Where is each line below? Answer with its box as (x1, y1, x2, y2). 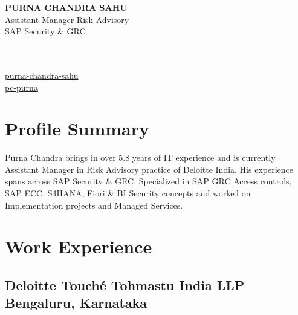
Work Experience (5, 234, 152, 259)
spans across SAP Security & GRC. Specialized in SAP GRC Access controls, (5, 175, 292, 187)
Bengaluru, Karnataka (5, 293, 147, 312)
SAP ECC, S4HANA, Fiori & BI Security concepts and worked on (5, 187, 251, 200)
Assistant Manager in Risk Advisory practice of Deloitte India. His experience (5, 163, 293, 175)
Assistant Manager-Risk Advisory (5, 13, 129, 25)
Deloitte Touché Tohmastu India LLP (5, 276, 245, 294)
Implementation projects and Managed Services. (5, 198, 183, 211)
